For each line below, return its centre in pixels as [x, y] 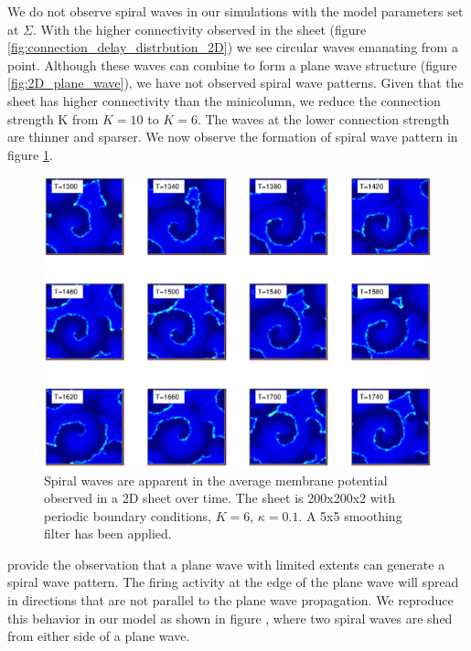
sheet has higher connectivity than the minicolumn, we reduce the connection [224, 100]
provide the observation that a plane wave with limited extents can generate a [226, 564]
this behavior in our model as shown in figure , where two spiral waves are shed [230, 618]
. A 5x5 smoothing [350, 515]
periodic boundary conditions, [128, 515]
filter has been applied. [108, 534]
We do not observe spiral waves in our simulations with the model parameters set [235, 11]
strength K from [53, 118]
